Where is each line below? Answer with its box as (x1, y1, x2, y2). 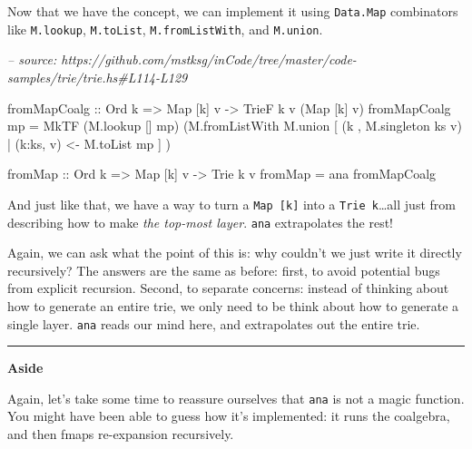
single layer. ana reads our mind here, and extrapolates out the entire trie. (7, 314, 420, 333)
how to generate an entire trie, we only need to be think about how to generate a (7, 296, 459, 315)
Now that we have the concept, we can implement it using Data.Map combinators (7, 2, 458, 20)
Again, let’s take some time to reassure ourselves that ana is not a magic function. (7, 388, 465, 407)
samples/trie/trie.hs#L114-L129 (7, 67, 188, 86)
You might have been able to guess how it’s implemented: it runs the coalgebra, (7, 406, 450, 425)
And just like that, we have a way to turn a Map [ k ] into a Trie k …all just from (7, 194, 456, 213)
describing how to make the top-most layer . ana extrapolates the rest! (7, 212, 393, 231)
